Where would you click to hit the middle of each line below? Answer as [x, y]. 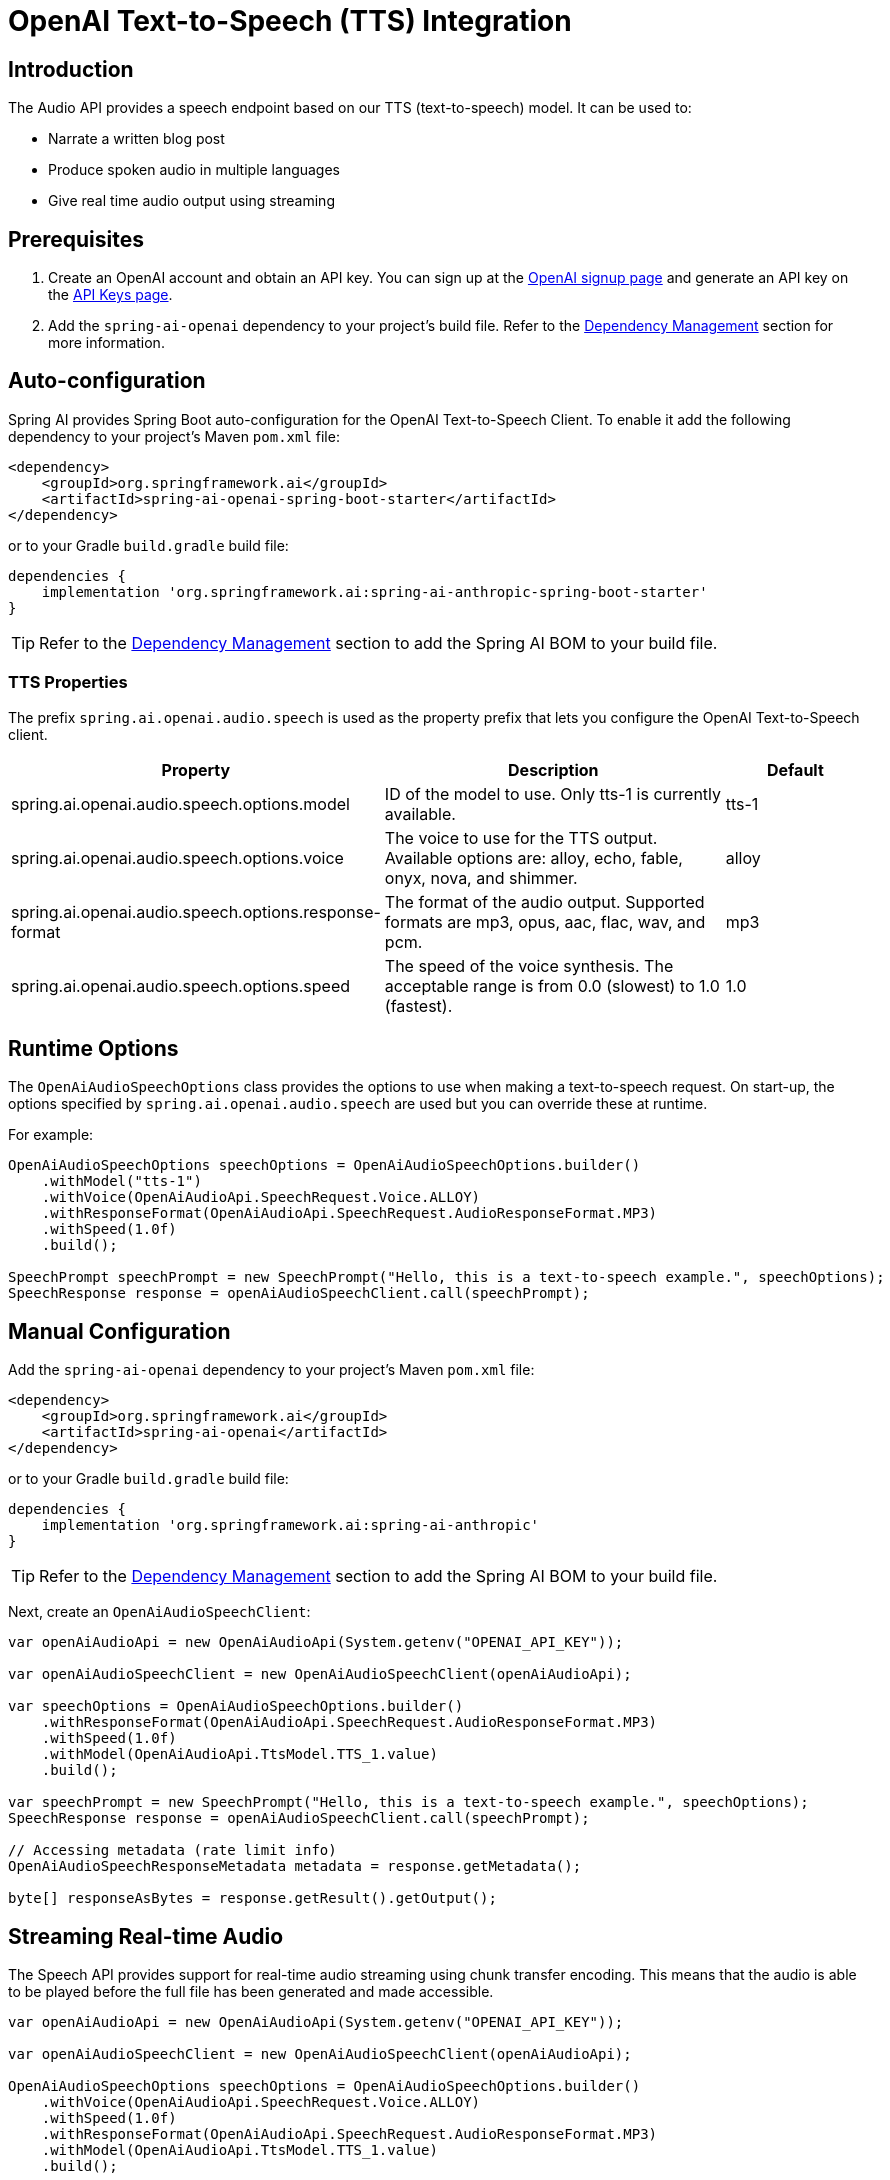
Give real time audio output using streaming [191, 201]
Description [553, 769]
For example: [51, 1135]
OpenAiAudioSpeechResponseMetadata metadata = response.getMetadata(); [295, 1866]
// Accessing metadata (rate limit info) [172, 1850]
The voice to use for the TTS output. [521, 837]
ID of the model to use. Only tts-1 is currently [553, 793]
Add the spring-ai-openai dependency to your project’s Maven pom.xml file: [271, 1370]
